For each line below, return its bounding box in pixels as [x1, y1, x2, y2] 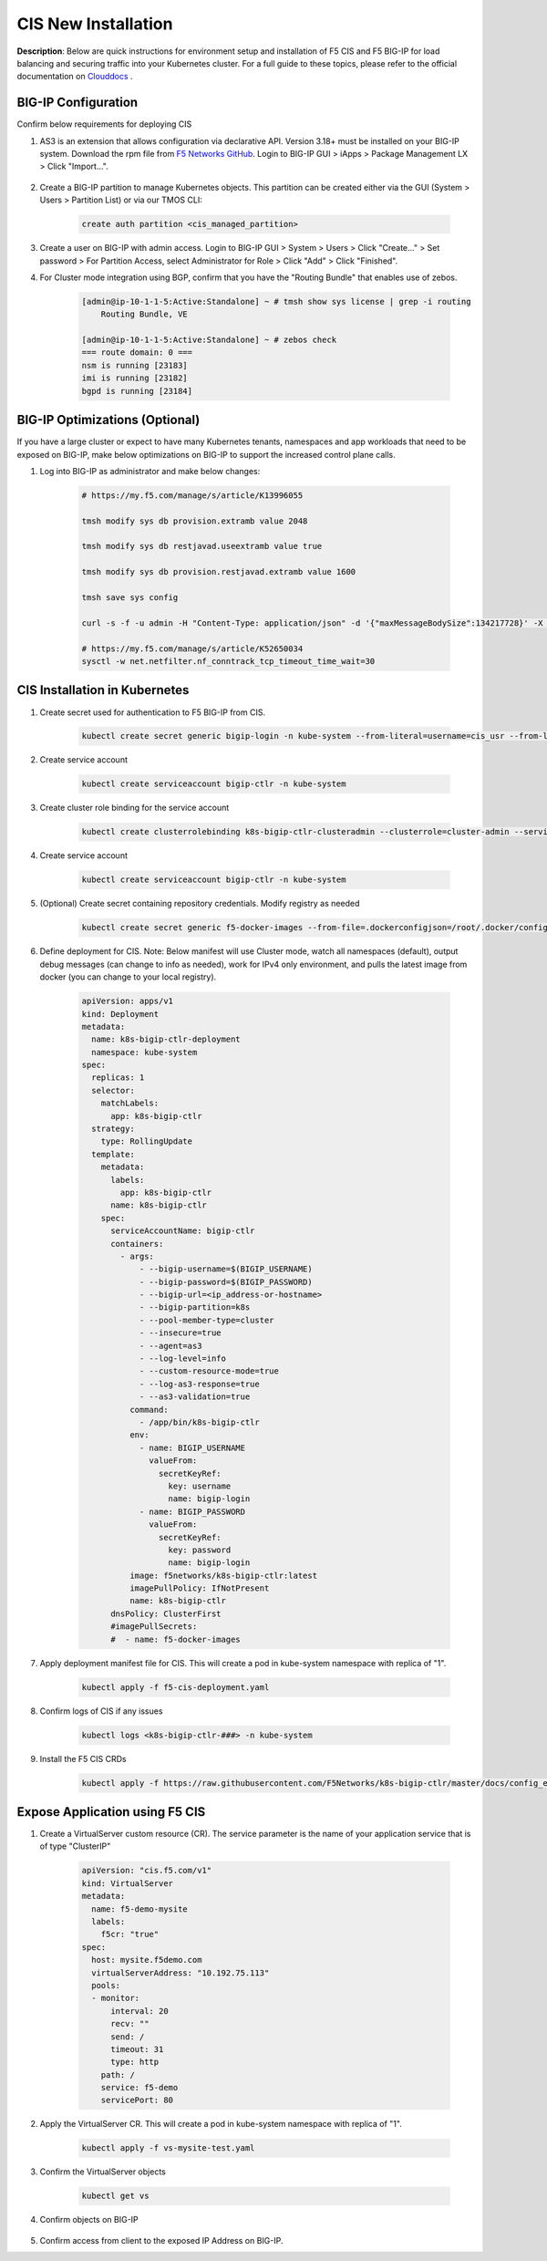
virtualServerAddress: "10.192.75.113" [91, 1967, 270, 1978]
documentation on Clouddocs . [16, 71, 133, 82]
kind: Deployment [81, 1009, 160, 1019]
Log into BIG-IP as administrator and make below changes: [39, 465, 261, 476]
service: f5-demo [100, 2082, 179, 2093]
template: [91, 1149, 136, 1159]
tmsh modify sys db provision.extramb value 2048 [81, 515, 308, 526]
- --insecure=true [139, 1328, 222, 1338]
